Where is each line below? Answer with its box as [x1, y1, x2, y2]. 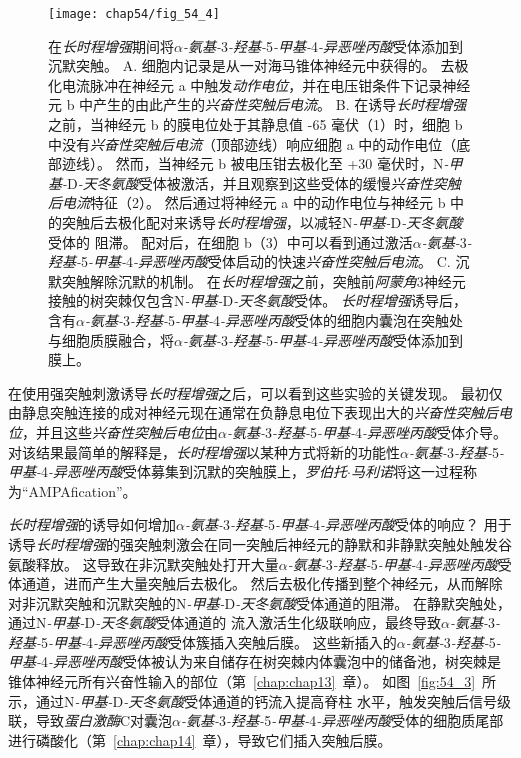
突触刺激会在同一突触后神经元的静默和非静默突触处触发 [133, 533, 498, 554]
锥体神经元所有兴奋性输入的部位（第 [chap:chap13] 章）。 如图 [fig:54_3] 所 [8, 671, 497, 692]
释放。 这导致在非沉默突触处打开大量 [35, 553, 279, 574]
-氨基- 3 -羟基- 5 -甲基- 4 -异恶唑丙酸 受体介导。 [226, 421, 508, 442]
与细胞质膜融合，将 [48, 329, 174, 350]
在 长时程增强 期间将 [48, 35, 174, 56]
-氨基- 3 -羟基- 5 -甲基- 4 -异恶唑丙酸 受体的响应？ [184, 514, 480, 535]
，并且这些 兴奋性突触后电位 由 [22, 421, 218, 442]
